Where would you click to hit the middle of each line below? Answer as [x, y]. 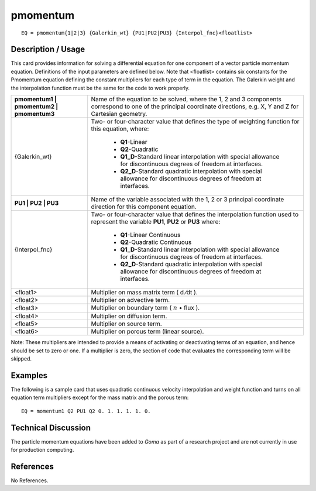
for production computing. [42, 450]
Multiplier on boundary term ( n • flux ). [145, 308]
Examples [29, 375]
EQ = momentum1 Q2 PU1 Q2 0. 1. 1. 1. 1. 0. [86, 411]
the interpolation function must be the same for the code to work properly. [100, 88]
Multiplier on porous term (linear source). [147, 332]
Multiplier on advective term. [130, 300]
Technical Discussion [51, 428]
